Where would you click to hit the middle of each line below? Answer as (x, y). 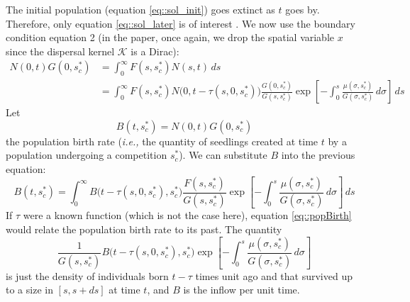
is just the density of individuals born (87, 275)
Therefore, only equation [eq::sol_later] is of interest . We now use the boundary (181, 23)
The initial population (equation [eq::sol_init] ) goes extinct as (140, 9)
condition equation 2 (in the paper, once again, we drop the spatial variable (170, 37)
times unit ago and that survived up (274, 275)
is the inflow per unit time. (242, 290)
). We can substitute (223, 155)
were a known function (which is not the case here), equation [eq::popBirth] (187, 215)
